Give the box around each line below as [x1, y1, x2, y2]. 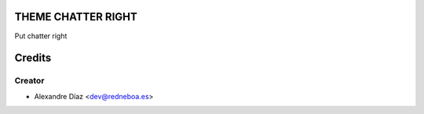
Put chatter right [14, 31, 68, 41]
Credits [14, 52, 52, 65]
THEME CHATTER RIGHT [14, 10, 137, 23]
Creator [14, 75, 45, 86]
